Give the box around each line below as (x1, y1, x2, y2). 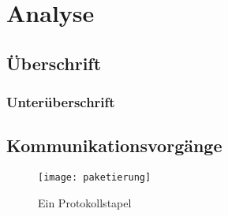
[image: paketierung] (38, 172, 151, 184)
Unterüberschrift (6, 92, 115, 112)
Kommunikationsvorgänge (6, 133, 222, 158)
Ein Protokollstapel (38, 194, 132, 210)
